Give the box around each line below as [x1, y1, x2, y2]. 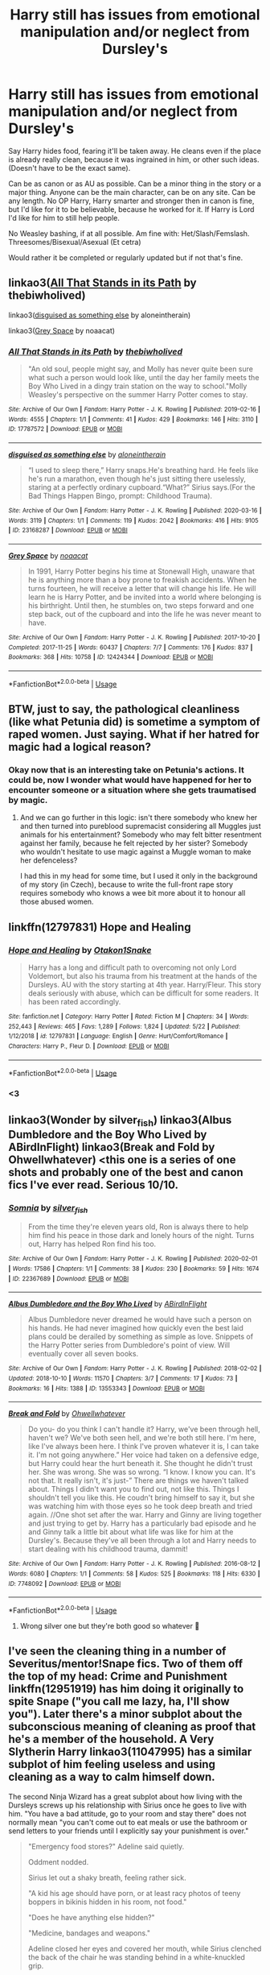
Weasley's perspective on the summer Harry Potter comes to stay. [27, 390, 248, 400]
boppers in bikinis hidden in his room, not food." [27, 1897, 187, 1907]
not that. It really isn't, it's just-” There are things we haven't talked [27, 1476, 249, 1485]
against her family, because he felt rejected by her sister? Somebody [19, 838, 248, 848]
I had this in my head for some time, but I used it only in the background [19, 872, 258, 881]
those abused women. [19, 896, 94, 907]
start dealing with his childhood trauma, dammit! [27, 1544, 188, 1554]
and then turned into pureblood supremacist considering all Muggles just [19, 822, 261, 831]
